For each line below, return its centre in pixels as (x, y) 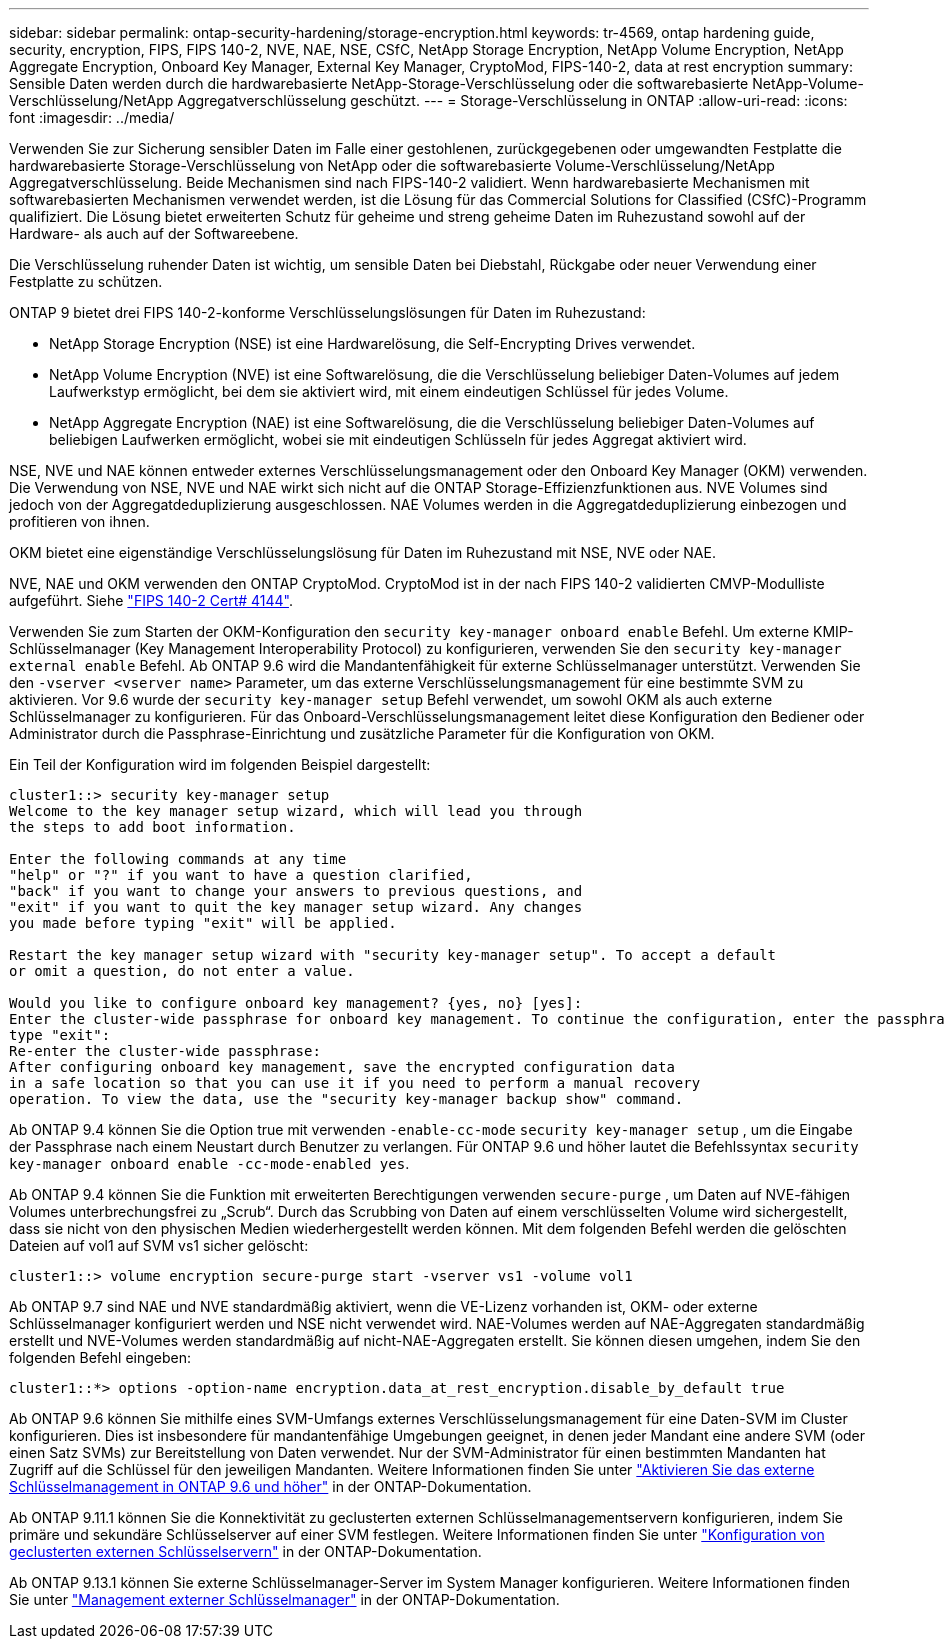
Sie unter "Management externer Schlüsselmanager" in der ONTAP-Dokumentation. (284, 1599)
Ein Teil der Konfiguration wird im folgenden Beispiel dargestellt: (220, 764)
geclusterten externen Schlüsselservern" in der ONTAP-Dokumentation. (245, 1551)
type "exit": (60, 1035)
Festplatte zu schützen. (86, 281)
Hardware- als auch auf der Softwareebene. (154, 233)
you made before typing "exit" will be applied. (203, 923)
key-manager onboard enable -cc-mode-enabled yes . (209, 1163)
